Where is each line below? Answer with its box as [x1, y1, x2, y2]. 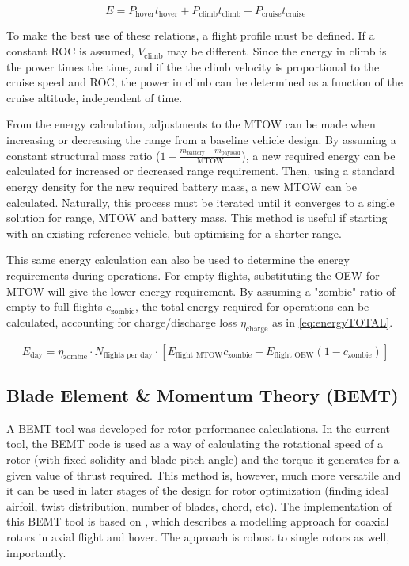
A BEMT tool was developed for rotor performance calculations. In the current [6, 419, 390, 436]
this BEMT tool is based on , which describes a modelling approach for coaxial [6, 513, 389, 530]
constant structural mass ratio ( [6, 147, 161, 163]
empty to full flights [6, 298, 103, 315]
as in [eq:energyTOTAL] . [272, 313, 393, 330]
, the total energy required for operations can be [134, 298, 369, 315]
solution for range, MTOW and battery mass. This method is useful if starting [6, 209, 388, 226]
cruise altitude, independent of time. [6, 89, 183, 105]
